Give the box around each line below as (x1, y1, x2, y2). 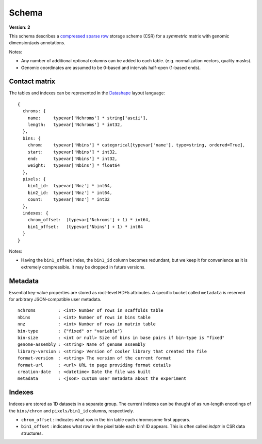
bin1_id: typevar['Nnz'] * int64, (27, 183, 113, 189)
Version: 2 (9, 24, 31, 30)
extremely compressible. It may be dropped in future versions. (21, 264, 146, 270)
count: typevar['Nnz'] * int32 (27, 197, 110, 202)
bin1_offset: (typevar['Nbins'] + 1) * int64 (27, 224, 143, 230)
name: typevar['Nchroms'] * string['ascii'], (27, 115, 148, 121)
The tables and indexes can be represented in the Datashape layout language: (9, 90, 165, 96)
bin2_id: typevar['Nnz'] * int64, (27, 190, 113, 195)
